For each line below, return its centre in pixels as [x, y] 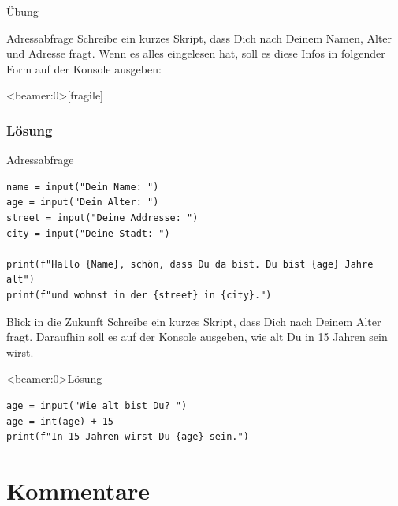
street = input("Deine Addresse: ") [102, 217]
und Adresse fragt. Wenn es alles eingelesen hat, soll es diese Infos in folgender [196, 53]
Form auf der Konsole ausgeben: [84, 68]
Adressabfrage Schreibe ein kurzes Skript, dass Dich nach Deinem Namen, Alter [199, 37]
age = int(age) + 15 [60, 421]
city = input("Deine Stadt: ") [88, 233]
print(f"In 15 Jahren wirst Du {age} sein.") [128, 437]
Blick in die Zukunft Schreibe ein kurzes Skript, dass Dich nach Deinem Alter [194, 321]
